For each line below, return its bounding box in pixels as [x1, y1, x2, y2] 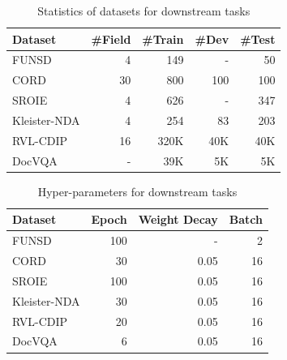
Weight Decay [138, 211, 218, 228]
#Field [91, 30, 131, 47]
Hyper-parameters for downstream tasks [37, 182, 238, 199]
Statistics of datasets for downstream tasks [37, 2, 251, 19]
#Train [142, 30, 184, 47]
